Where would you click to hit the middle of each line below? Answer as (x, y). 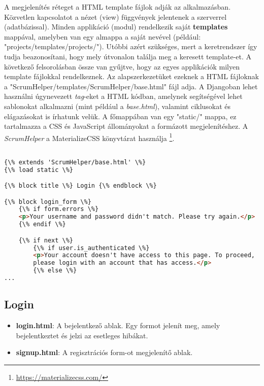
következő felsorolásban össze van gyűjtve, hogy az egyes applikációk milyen (122, 66)
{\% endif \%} (42, 224)
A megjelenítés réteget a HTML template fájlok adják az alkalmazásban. (118, 7)
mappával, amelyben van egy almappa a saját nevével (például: (103, 36)
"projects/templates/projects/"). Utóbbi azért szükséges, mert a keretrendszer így (131, 46)
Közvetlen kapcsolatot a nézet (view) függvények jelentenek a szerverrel (115, 16)
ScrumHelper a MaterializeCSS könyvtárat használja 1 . (89, 137)
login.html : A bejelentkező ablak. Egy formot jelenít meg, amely (118, 325)
